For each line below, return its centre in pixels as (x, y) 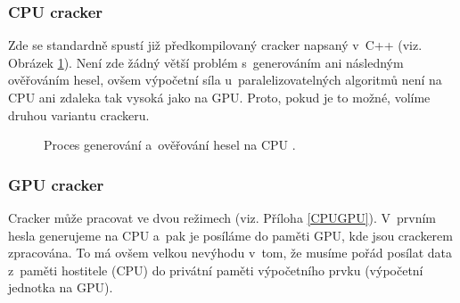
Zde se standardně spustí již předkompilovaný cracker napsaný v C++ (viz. (215, 45)
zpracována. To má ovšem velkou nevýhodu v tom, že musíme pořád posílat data (230, 253)
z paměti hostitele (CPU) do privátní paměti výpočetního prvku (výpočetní (216, 270)
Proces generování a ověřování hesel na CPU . (170, 145)
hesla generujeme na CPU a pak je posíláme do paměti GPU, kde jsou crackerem (230, 235)
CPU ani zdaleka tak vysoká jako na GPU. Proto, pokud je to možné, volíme (219, 97)
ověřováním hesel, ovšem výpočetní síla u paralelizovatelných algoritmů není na (225, 80)
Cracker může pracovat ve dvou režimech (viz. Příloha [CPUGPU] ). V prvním (222, 217)
